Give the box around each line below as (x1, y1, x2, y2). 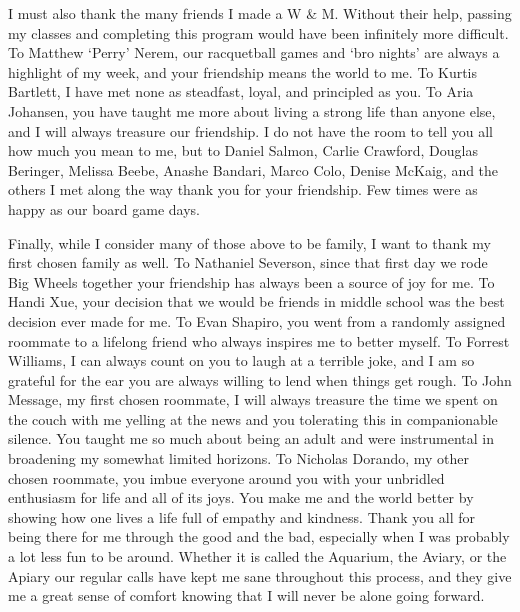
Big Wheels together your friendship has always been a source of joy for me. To (8, 271, 495, 292)
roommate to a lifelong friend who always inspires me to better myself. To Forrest (8, 330, 510, 351)
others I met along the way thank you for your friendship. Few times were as (8, 179, 478, 200)
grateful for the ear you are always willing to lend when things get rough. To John (8, 369, 512, 390)
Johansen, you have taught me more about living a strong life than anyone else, (8, 100, 496, 121)
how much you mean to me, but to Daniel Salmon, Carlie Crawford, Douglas (8, 140, 478, 161)
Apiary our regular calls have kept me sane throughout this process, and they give (8, 565, 512, 586)
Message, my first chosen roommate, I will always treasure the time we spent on (8, 389, 498, 410)
